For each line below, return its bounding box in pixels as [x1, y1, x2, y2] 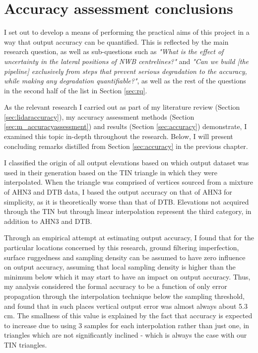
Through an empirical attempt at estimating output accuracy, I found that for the [4, 232, 254, 243]
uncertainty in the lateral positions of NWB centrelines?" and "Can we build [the [4, 56, 249, 66]
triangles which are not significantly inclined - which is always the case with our [4, 330, 247, 340]
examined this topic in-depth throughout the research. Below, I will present [4, 131, 233, 141]
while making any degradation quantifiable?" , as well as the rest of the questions [4, 75, 246, 86]
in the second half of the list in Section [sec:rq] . [4, 85, 147, 95]
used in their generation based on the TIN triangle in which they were [4, 167, 218, 177]
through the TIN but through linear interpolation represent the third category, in [4, 206, 252, 216]
